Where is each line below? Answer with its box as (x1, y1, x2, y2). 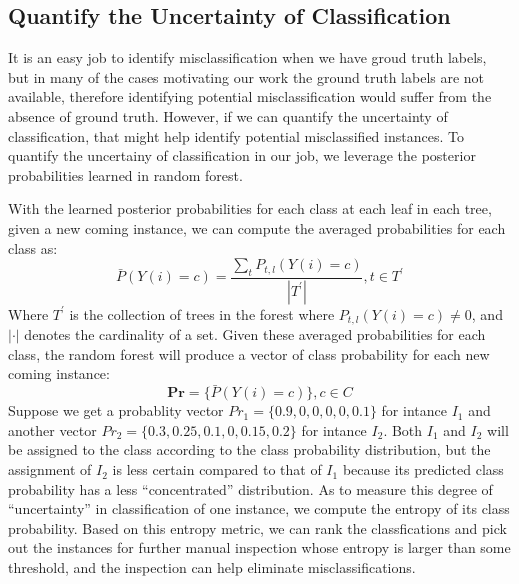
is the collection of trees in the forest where (69, 303, 335, 324)
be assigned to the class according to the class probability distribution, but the (8, 439, 491, 460)
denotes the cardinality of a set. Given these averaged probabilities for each (24, 324, 486, 345)
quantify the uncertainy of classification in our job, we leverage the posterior (8, 145, 476, 166)
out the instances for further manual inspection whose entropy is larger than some (8, 537, 511, 558)
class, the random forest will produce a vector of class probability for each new (8, 343, 490, 364)
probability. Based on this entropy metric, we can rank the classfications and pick (8, 517, 507, 538)
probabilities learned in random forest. (8, 164, 243, 185)
